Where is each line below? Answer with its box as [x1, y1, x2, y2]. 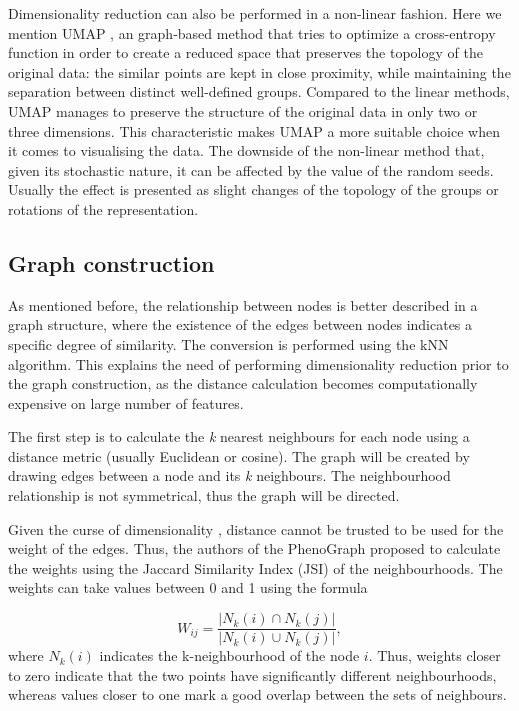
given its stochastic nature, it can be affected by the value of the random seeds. [8, 159, 494, 180]
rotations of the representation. [8, 198, 199, 219]
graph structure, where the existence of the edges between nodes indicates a [8, 314, 473, 335]
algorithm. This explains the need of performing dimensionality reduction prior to [8, 353, 509, 374]
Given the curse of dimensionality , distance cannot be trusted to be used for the [8, 518, 504, 539]
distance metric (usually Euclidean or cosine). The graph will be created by [8, 445, 470, 466]
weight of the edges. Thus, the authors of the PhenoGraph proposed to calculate [8, 538, 501, 559]
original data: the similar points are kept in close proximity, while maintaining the [8, 61, 511, 82]
